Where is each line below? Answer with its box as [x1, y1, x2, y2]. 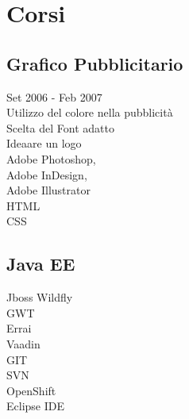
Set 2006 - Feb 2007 [6, 88, 102, 105]
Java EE [6, 252, 75, 276]
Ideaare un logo [6, 135, 82, 152]
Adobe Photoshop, [6, 150, 96, 167]
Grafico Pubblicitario [6, 51, 183, 75]
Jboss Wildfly [6, 289, 73, 306]
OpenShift [6, 382, 56, 398]
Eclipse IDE [6, 398, 64, 414]
